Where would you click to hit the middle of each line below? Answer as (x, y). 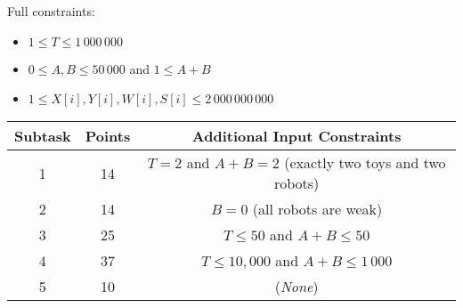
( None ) (296, 287)
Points (108, 136)
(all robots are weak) (317, 209)
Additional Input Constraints (296, 136)
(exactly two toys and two (365, 163)
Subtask (43, 136)
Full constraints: (51, 11)
